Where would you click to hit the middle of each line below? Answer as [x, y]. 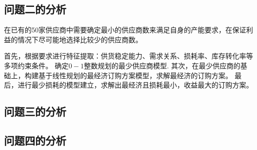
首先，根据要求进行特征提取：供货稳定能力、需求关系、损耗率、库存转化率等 [128, 56]
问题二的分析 [35, 9]
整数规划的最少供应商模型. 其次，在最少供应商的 [162, 65]
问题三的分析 [35, 111]
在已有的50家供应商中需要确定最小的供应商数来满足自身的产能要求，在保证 [125, 30]
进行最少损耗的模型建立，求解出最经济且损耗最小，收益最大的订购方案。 [135, 85]
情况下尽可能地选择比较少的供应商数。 [80, 39]
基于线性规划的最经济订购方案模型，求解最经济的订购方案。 [135, 75]
